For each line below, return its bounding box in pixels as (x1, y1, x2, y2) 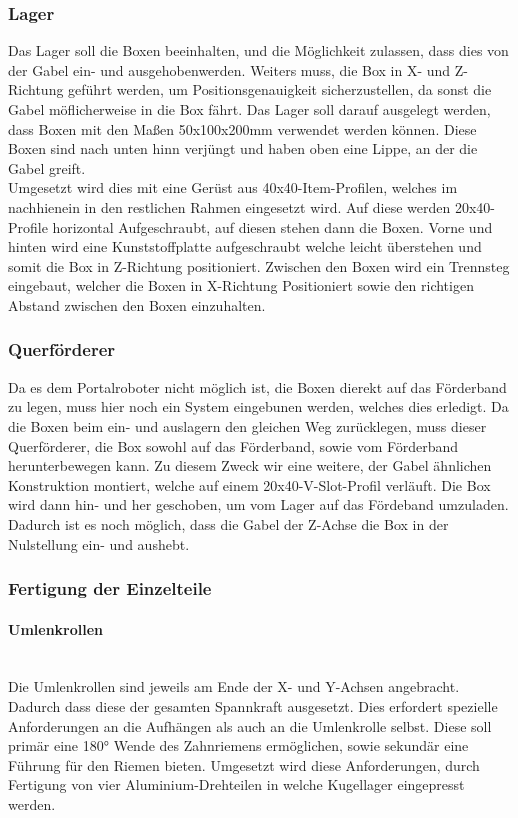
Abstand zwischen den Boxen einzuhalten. (8, 294, 266, 315)
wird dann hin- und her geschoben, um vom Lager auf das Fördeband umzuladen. (8, 494, 509, 515)
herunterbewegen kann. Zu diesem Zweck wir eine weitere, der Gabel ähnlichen (8, 455, 492, 476)
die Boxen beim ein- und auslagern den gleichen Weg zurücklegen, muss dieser (8, 415, 487, 436)
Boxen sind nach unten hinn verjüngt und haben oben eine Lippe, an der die (8, 138, 478, 159)
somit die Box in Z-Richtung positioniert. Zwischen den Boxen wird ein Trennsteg (8, 255, 510, 276)
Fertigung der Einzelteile (8, 576, 212, 601)
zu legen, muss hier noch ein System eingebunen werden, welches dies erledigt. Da (8, 396, 509, 417)
